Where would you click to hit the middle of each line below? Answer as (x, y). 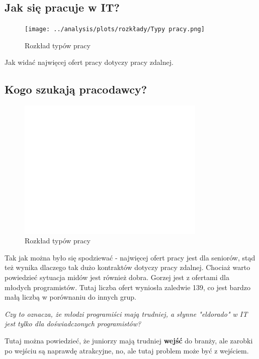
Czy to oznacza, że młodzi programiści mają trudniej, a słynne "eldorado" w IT (126, 313)
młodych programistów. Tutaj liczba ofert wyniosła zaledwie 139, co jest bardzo (127, 287)
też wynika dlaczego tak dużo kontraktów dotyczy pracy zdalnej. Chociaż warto (127, 267)
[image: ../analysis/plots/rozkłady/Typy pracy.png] (115, 29)
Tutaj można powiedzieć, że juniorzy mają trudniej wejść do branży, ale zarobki (129, 340)
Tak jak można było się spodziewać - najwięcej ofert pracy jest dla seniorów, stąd (130, 257)
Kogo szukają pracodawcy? (76, 89)
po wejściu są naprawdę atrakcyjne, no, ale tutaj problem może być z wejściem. (127, 350)
